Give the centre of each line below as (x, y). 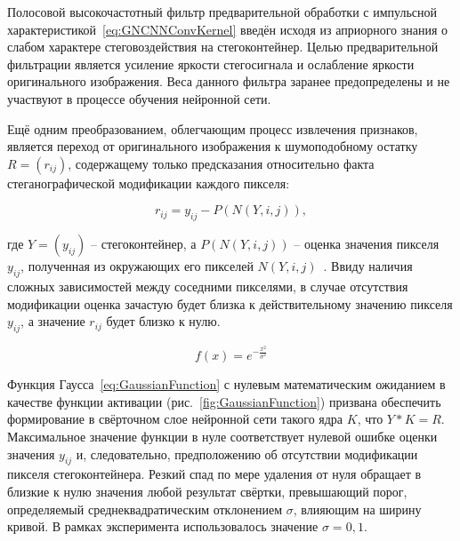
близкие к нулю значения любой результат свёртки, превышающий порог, (207, 491)
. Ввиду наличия (368, 266)
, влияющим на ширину (357, 509)
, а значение (53, 321)
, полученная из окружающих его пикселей (137, 266)
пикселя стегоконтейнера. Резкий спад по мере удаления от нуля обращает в (214, 474)
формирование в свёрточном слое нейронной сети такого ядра (175, 419)
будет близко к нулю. (163, 321)
